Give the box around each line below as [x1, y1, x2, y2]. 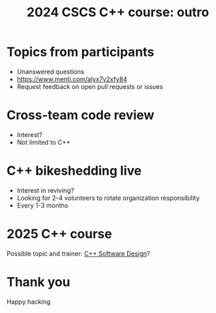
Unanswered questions [16, 67, 85, 76]
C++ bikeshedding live [6, 163, 142, 179]
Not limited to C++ [16, 138, 71, 146]
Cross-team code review [6, 107, 155, 124]
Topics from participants [6, 44, 155, 60]
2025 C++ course [6, 226, 112, 242]
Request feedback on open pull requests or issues [16, 82, 164, 90]
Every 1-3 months [16, 201, 68, 209]
